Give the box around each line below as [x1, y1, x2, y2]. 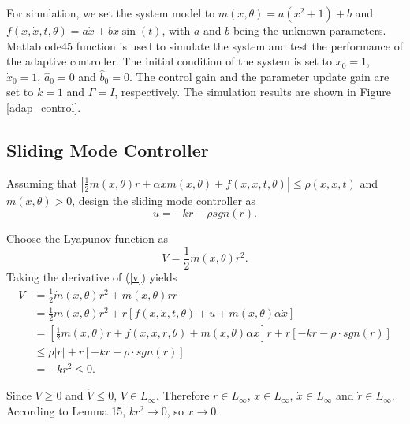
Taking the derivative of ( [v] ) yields [6, 269, 177, 285]
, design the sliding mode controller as [72, 192, 256, 208]
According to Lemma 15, [6, 402, 126, 418]
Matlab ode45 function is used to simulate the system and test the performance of [6, 37, 403, 54]
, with [162, 22, 191, 38]
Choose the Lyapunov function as [6, 230, 168, 247]
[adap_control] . [6, 99, 81, 115]
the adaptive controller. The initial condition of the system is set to [6, 53, 332, 69]
